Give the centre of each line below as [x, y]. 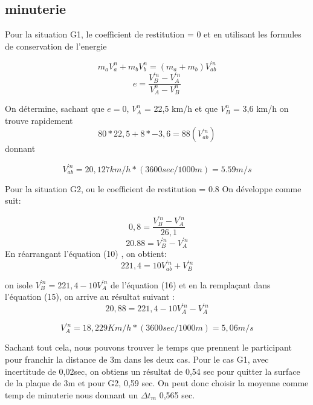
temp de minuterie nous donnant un [72, 394]
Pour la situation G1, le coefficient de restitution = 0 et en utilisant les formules [153, 34]
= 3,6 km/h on [261, 109]
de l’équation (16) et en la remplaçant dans [191, 284]
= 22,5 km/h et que [181, 109]
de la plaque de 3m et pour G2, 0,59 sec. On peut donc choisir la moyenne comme [157, 383]
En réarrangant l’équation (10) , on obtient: [86, 254]
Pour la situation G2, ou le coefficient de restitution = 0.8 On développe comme [153, 188]
